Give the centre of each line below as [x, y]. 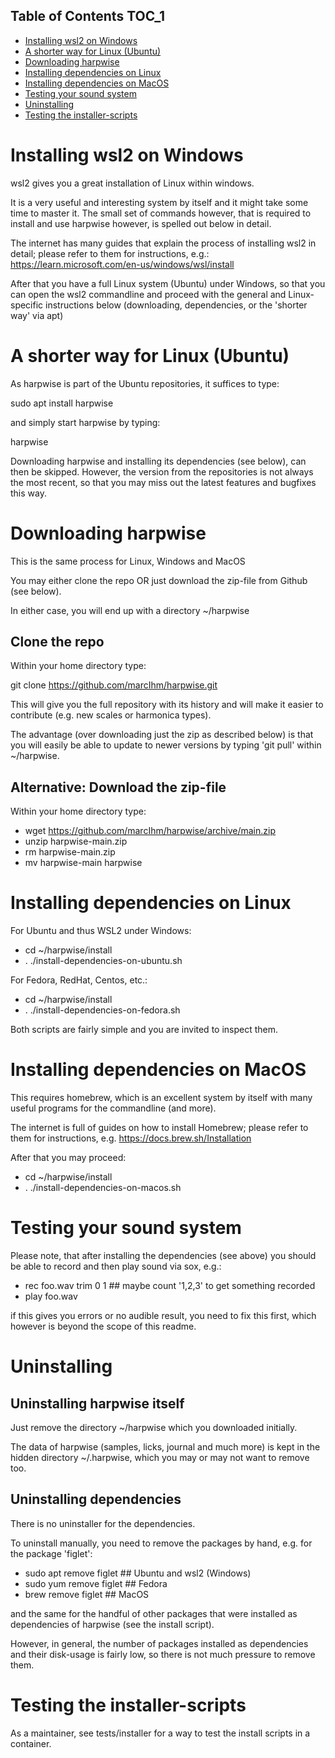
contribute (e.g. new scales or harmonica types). [111, 715]
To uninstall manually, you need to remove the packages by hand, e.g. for [161, 1543]
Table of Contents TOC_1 [88, 16]
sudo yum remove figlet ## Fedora [96, 1583]
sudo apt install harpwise [62, 403]
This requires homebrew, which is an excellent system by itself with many [161, 1098]
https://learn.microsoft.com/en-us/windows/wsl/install [122, 264]
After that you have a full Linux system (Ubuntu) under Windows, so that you [168, 283]
